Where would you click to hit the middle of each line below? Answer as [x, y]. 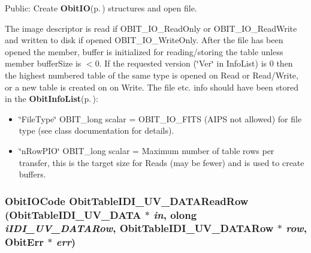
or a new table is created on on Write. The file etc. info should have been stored [152, 87]
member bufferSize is [43, 63]
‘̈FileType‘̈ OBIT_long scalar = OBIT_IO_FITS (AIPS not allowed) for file [160, 118]
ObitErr [24, 242]
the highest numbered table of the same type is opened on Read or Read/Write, [152, 75]
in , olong [175, 214]
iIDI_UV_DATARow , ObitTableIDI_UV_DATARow [139, 228]
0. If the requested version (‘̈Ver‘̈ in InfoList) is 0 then [194, 63]
